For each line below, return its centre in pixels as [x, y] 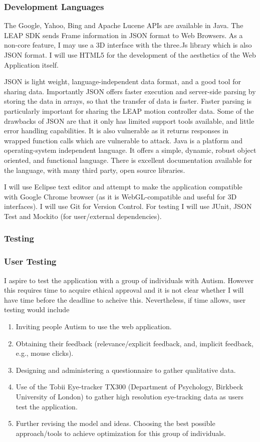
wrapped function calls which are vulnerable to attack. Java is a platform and [123, 140]
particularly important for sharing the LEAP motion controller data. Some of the [129, 110]
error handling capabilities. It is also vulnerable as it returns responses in [116, 131]
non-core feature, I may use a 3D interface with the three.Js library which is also [128, 45]
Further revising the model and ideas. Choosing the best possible [115, 423]
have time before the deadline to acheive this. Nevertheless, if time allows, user [125, 299]
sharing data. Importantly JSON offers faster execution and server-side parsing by [130, 91]
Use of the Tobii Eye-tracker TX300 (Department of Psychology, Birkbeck [129, 387]
